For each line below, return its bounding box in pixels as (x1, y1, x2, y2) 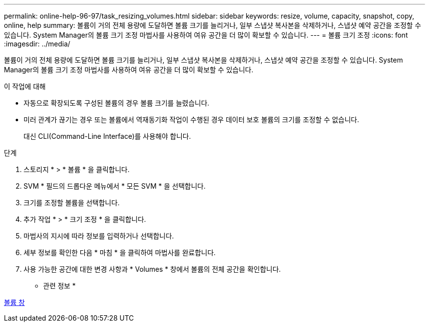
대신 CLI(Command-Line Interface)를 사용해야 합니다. (24, 132, 191, 140)
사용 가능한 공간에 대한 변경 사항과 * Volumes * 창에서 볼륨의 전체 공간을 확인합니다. (24, 265, 281, 273)
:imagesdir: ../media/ (4, 40, 71, 48)
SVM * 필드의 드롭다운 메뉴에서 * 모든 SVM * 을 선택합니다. (24, 182, 206, 190)
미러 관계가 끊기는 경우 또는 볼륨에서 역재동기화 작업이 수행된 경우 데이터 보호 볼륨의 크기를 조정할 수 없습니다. (24, 115, 359, 124)
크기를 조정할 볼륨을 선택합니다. (24, 198, 120, 207)
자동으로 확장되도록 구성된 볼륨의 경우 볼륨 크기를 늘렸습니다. (24, 99, 210, 107)
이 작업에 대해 (4, 82, 46, 90)
